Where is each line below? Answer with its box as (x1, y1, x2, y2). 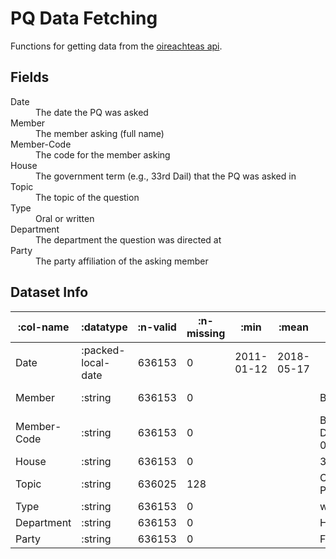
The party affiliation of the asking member (35, 255, 209, 267)
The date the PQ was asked (35, 106, 149, 118)
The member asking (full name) (35, 127, 165, 139)
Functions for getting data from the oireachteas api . (10, 40, 223, 52)
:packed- (81, 343, 126, 357)
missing (186, 326, 226, 340)
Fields (10, 69, 50, 86)
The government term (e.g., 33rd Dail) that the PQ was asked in (35, 170, 297, 182)
